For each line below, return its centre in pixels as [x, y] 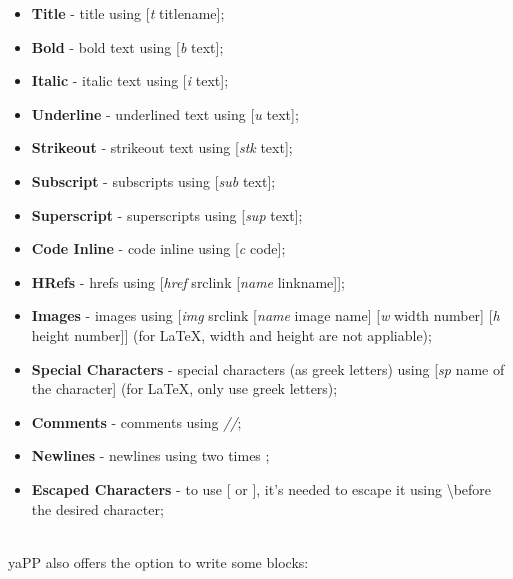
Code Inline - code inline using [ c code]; [158, 248]
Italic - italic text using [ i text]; [130, 80]
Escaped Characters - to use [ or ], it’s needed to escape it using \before [261, 488]
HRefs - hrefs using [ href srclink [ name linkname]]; [188, 281]
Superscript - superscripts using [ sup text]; [167, 214]
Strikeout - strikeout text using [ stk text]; [162, 147]
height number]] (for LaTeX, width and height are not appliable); [231, 334]
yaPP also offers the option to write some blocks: [158, 561]
